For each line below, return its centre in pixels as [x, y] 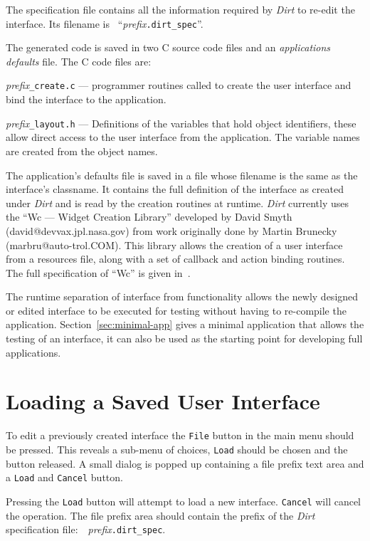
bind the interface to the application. [86, 99]
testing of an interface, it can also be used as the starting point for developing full [184, 338]
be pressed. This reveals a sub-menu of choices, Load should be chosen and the [177, 450]
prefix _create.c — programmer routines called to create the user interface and [179, 85]
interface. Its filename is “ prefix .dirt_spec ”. [105, 23]
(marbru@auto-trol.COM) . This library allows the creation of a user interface [174, 245]
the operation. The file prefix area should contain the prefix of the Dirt [160, 515]
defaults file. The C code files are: [79, 61]
